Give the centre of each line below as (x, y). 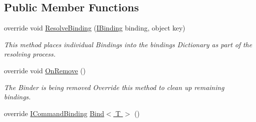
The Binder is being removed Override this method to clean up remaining (114, 87)
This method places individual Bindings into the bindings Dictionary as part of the (128, 44)
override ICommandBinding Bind (54, 113)
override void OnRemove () (45, 70)
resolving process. (30, 54)
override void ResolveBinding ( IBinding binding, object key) (95, 28)
